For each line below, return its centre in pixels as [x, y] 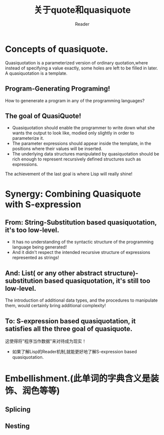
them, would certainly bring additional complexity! [56, 306]
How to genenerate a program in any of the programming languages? [75, 100]
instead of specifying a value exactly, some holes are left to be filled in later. [82, 68]
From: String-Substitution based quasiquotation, [81, 222]
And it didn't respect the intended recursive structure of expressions [81, 252]
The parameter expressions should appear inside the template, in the [82, 144]
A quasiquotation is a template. [36, 73]
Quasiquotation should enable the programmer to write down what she [83, 128]
